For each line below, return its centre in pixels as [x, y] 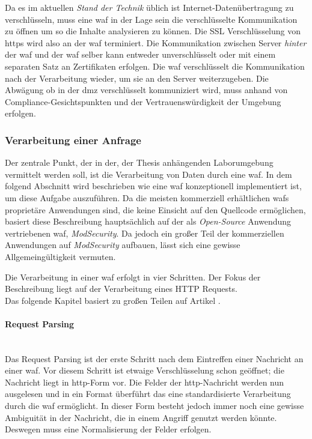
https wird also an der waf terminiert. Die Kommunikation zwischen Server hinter [156, 42]
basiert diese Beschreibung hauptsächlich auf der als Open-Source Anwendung [148, 221]
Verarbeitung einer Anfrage [73, 140]
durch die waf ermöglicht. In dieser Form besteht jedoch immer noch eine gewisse [154, 406]
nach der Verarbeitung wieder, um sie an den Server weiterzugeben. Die [137, 78]
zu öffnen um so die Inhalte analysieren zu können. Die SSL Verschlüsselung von [153, 31]
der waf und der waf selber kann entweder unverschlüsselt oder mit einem [140, 54]
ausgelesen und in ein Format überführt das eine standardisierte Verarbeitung [148, 394]
